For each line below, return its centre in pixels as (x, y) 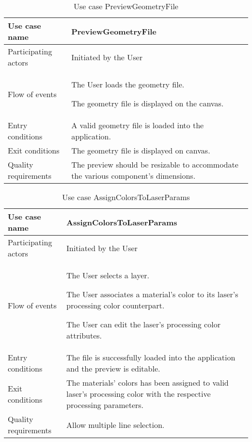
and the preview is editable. (113, 368)
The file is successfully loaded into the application (151, 357)
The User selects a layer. (108, 275)
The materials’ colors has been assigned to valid (148, 382)
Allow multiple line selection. (116, 425)
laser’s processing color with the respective (139, 394)
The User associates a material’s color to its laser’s (152, 294)
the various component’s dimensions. (134, 176)
